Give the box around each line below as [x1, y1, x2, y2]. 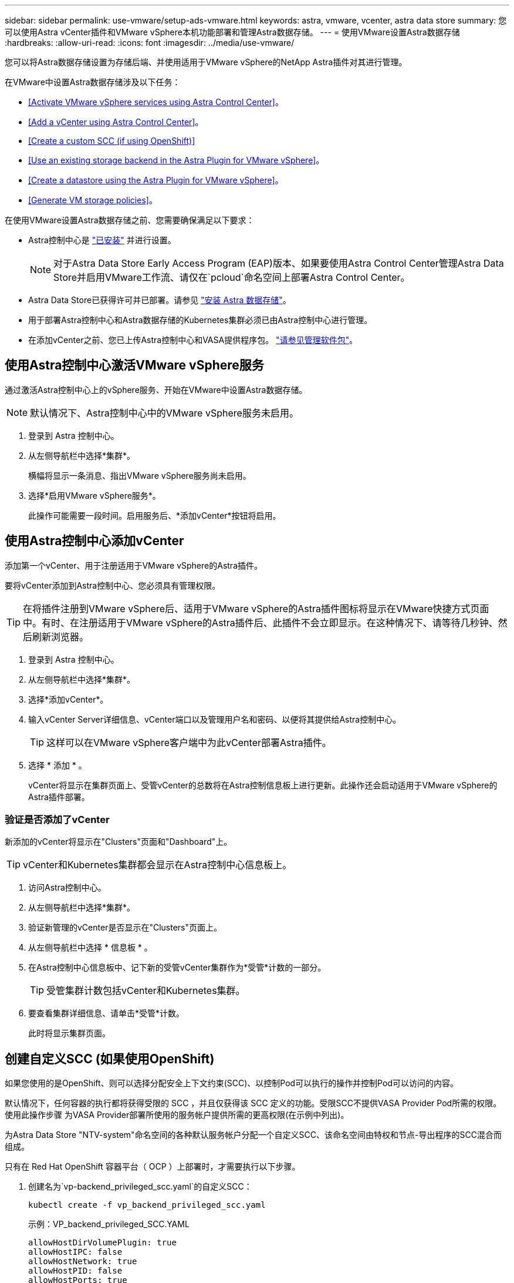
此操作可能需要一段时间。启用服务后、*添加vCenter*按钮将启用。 [28, 510, 281, 520]
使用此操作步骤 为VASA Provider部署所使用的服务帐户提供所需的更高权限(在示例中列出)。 [5, 1110, 349, 1120]
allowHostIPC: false [28, 1247, 123, 1257]
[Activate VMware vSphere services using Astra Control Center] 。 [28, 97, 283, 107]
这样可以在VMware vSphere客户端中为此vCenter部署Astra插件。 [46, 736, 332, 748]
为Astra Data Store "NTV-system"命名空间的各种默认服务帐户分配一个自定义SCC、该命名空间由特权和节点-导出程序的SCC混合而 [5, 1130, 502, 1140]
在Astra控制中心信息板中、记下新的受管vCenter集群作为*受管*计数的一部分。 [28, 962, 326, 973]
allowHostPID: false [28, 1266, 123, 1276]
